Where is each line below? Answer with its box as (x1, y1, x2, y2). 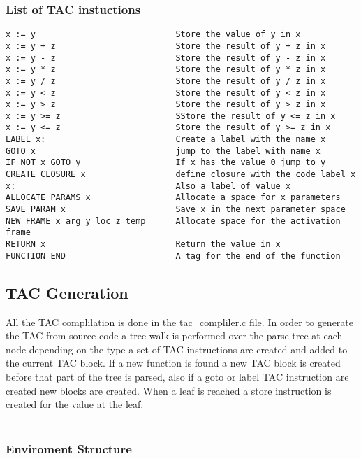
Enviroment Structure (6, 440, 132, 458)
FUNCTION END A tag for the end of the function (6, 250, 341, 261)
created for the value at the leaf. (6, 397, 144, 411)
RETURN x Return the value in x (6, 239, 281, 250)
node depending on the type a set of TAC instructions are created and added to (6, 341, 348, 356)
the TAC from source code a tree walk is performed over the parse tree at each (6, 328, 343, 343)
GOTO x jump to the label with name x (6, 146, 321, 156)
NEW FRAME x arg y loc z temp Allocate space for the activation (6, 216, 341, 226)
